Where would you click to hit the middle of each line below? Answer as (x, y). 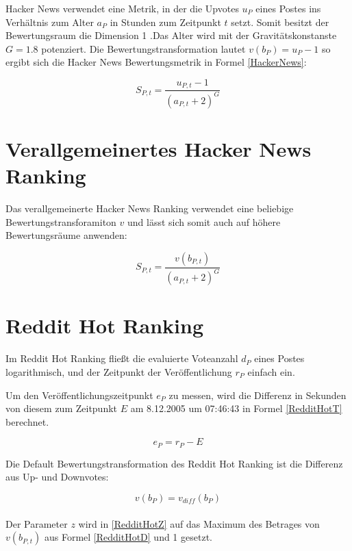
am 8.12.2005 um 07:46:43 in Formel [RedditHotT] (236, 408)
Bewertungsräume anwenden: (66, 235)
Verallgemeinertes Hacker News (159, 148)
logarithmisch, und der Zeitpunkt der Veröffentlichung (119, 371)
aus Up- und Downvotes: (57, 477)
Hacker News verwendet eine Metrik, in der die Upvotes (122, 8)
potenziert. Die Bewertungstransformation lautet (143, 48)
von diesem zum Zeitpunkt (62, 408)
